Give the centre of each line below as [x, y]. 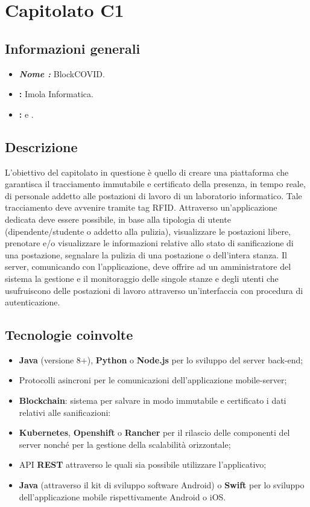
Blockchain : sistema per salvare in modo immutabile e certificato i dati [153, 400]
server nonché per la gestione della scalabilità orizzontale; [125, 444]
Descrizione [41, 146]
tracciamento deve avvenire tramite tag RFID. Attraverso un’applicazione [141, 207]
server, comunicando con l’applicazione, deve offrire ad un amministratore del [148, 266]
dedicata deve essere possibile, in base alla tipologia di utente [118, 219]
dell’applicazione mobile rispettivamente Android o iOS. [122, 496]
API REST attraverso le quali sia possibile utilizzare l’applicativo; [143, 464]
